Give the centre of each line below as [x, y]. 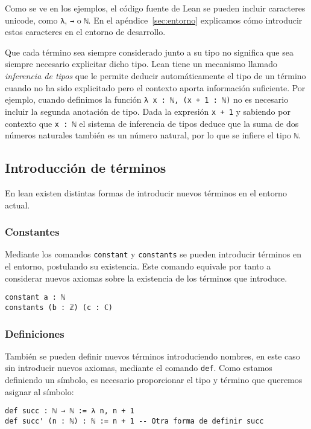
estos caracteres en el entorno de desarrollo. [85, 32]
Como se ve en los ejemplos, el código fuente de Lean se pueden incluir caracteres [155, 8]
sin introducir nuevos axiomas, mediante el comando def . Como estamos [139, 368]
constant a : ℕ [35, 298]
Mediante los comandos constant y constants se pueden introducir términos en [153, 254]
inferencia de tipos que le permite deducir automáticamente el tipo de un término [155, 76]
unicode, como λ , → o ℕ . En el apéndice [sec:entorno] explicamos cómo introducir [154, 20]
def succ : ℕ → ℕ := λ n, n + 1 [70, 411]
